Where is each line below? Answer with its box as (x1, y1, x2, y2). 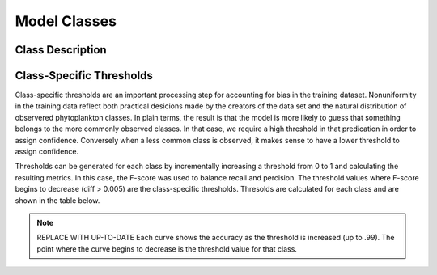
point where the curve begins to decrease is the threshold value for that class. (36, 243, 297, 254)
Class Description (15, 43, 107, 57)
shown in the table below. (15, 195, 100, 205)
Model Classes (15, 12, 117, 30)
